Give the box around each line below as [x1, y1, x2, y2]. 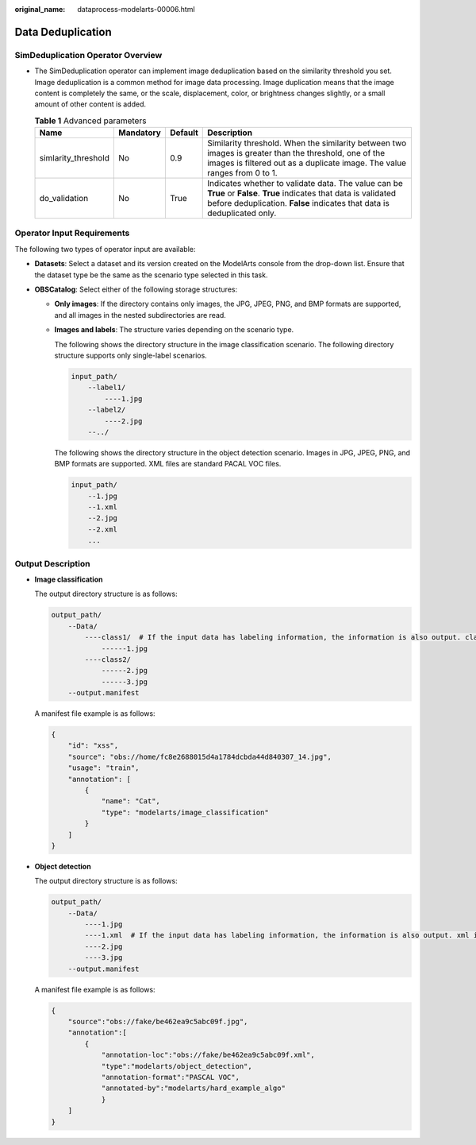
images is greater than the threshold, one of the [207, 148, 386, 159]
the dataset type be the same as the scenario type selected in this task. [34, 270, 268, 280]
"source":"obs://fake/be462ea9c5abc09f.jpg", [67, 1017, 248, 1026]
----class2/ [84, 655, 131, 663]
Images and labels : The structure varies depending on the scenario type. [54, 325, 294, 335]
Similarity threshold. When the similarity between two [207, 137, 407, 149]
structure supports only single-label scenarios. [54, 350, 208, 360]
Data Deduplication [14, 25, 113, 39]
